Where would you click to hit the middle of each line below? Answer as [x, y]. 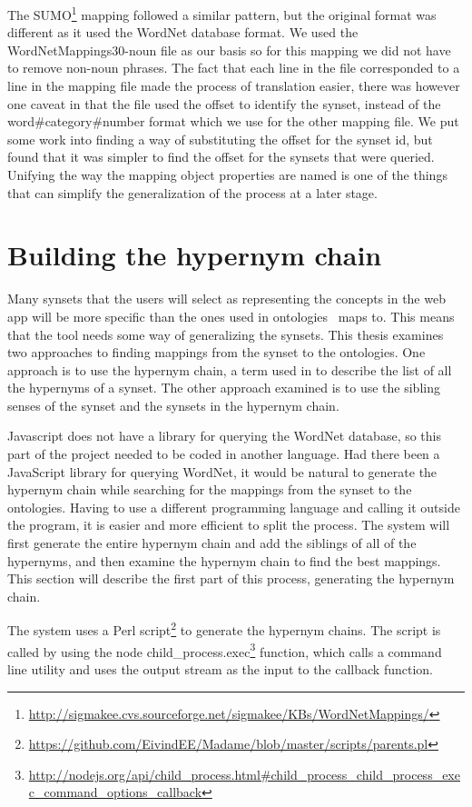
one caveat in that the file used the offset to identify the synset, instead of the [224, 103]
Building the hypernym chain [195, 255]
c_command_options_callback [115, 792]
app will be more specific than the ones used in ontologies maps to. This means [231, 316]
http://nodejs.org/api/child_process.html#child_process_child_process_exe [244, 774]
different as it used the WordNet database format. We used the [183, 32]
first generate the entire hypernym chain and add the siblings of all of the [212, 543]
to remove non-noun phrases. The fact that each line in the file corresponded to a [234, 68]
